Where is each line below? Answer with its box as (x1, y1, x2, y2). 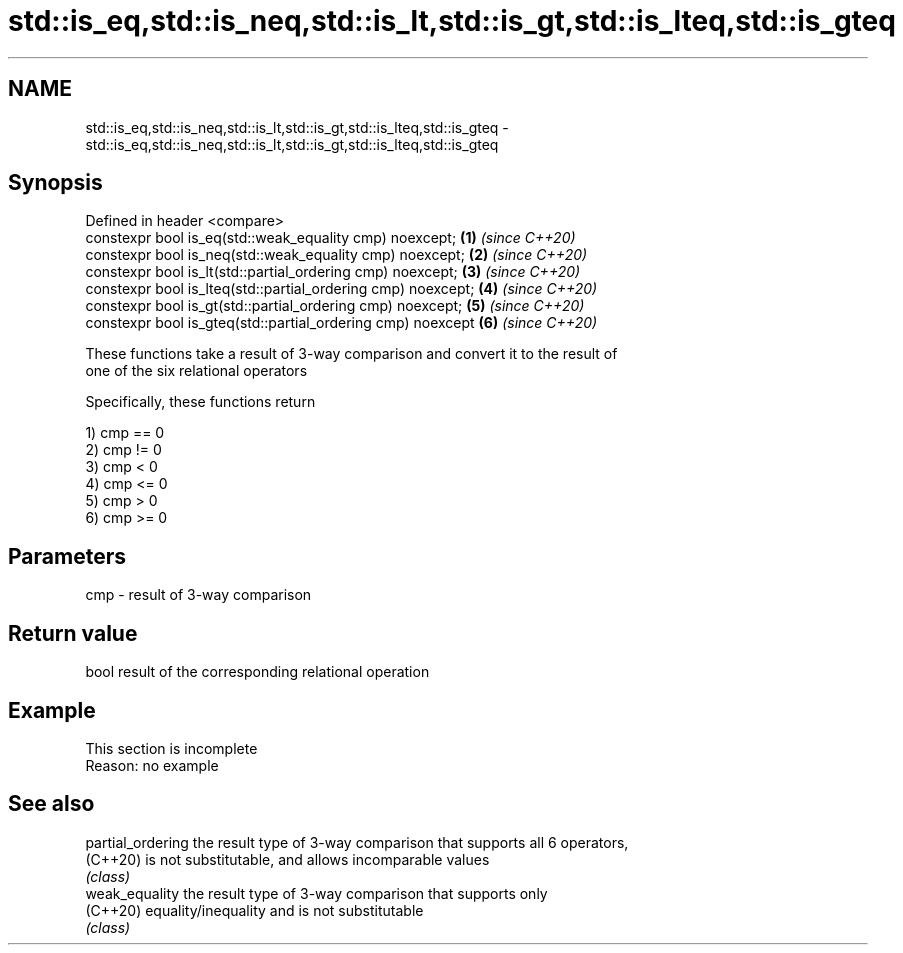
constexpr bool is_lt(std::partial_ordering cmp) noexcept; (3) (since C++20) (85, 263, 581, 281)
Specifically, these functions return (85, 393, 316, 411)
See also (8, 791, 95, 817)
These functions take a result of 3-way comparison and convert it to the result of (85, 345, 618, 363)
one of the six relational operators (85, 362, 308, 380)
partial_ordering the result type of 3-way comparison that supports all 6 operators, (85, 833, 629, 851)
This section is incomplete (85, 739, 258, 757)
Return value (8, 620, 138, 646)
